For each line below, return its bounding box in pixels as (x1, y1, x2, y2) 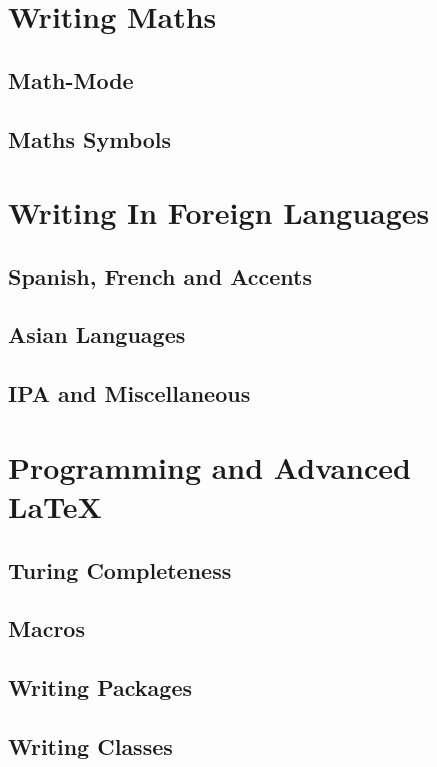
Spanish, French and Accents (8, 260, 312, 291)
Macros (8, 613, 85, 644)
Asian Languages (8, 319, 186, 350)
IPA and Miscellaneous (8, 378, 251, 409)
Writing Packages (8, 672, 193, 703)
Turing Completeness (8, 554, 232, 585)
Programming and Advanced (8, 446, 411, 487)
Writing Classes (8, 730, 173, 761)
